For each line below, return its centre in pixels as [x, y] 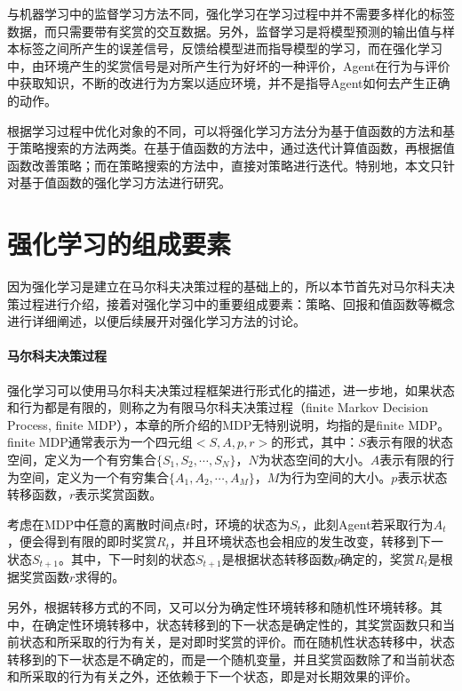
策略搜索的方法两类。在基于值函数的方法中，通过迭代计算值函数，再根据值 [237, 148]
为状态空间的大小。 [314, 460]
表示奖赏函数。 [119, 494]
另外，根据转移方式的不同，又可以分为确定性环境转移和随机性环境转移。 [219, 607]
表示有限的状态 [409, 442]
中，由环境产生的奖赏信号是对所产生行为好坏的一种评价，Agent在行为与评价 [229, 65]
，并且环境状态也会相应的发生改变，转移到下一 [306, 541]
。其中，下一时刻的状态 [127, 558]
